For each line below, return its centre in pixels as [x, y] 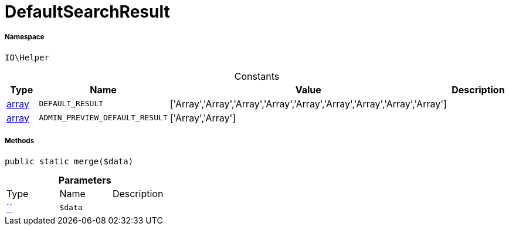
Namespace [25, 37]
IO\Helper [27, 57]
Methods [20, 141]
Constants [257, 76]
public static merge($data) [69, 161]
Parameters [85, 180]
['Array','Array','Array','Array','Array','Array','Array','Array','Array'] [308, 104]
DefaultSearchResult [87, 12]
